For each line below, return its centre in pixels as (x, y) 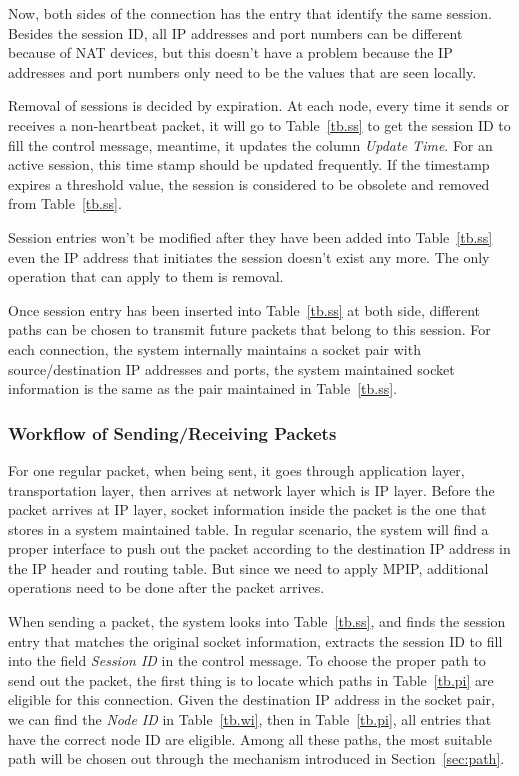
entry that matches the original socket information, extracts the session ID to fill (255, 640)
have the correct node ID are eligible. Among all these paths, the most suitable (250, 738)
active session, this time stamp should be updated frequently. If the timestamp (249, 164)
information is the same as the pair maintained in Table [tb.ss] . (203, 388)
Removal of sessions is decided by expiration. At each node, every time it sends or (259, 105)
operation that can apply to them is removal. (146, 276)
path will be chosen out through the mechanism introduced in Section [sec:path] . (256, 758)
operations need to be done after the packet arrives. (166, 587)
